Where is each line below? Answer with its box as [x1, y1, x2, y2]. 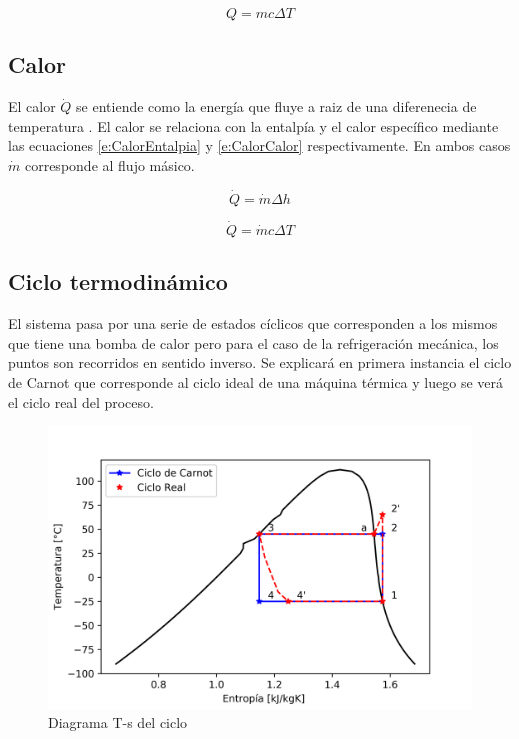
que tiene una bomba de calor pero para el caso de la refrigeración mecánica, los [8, 332, 499, 353]
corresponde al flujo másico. [24, 154, 195, 175]
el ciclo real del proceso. [8, 391, 154, 412]
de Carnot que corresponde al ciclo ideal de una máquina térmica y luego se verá [8, 372, 503, 392]
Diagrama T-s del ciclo [48, 712, 188, 733]
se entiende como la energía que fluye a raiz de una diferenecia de [76, 96, 477, 117]
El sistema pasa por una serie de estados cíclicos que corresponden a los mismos [8, 313, 498, 334]
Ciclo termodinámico [8, 266, 228, 297]
